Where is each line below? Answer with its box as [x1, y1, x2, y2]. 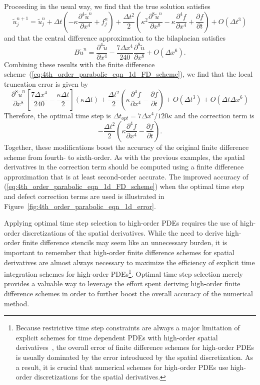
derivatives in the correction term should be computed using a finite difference [4, 161, 244, 172]
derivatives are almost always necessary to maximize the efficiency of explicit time [4, 257, 255, 267]
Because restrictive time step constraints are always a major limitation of [15, 322, 240, 333]
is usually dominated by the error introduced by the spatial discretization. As [15, 351, 253, 362]
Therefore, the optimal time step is [4, 110, 111, 120]
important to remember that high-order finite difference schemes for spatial [4, 247, 234, 257]
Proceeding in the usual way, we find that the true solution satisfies [4, 1, 210, 11]
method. [4, 298, 29, 308]
